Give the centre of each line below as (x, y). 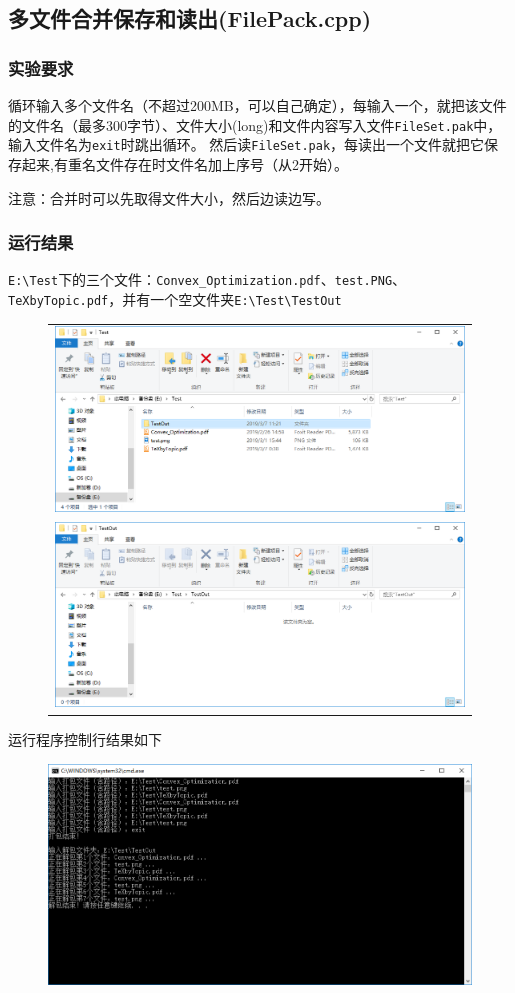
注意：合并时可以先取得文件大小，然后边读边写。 (169, 197)
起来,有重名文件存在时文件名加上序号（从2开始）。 (184, 163)
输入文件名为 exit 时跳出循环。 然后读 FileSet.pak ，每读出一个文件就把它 (246, 144)
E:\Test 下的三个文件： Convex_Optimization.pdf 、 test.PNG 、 (207, 279)
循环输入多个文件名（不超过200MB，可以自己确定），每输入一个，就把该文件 (257, 105)
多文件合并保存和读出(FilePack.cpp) (190, 18)
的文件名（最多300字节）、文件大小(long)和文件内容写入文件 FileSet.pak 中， (255, 124)
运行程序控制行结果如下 (85, 739)
